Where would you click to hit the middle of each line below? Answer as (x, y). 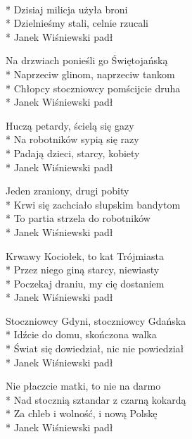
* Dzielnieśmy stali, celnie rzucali (77, 23)
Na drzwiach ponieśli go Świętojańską (87, 60)
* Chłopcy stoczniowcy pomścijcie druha (93, 88)
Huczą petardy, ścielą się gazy (70, 125)
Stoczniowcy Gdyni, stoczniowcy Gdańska (96, 320)
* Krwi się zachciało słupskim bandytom (93, 204)
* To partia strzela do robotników (78, 218)
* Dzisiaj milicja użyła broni (67, 9)
